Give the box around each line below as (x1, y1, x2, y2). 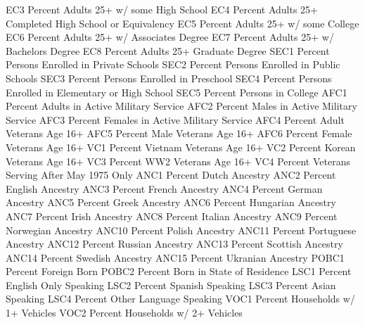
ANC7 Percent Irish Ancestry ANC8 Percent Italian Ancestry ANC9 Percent (6, 208, 338, 223)
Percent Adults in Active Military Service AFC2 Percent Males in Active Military (6, 98, 357, 113)
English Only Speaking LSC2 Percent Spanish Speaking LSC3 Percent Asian (6, 277, 336, 292)
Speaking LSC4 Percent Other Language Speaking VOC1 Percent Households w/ (6, 291, 355, 306)
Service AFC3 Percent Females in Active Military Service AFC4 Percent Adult (6, 112, 345, 127)
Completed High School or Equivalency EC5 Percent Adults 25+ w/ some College (6, 15, 359, 30)
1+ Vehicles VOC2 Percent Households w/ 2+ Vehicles (6, 305, 243, 320)
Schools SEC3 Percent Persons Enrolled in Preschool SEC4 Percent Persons (6, 70, 332, 85)
